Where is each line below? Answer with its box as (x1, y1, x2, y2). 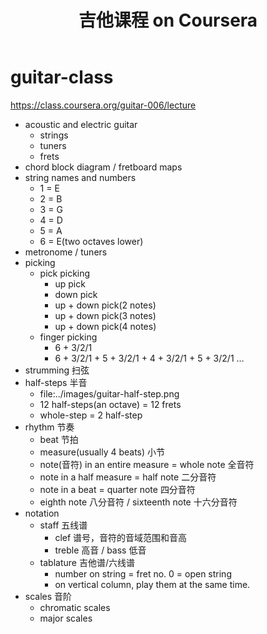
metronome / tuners (24, 246, 108, 258)
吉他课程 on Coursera (78, 9, 258, 32)
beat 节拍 (39, 433, 79, 445)
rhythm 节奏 (24, 421, 75, 433)
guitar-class (10, 66, 114, 89)
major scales (39, 612, 93, 624)
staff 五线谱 (39, 519, 88, 531)
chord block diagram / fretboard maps (24, 161, 183, 173)
